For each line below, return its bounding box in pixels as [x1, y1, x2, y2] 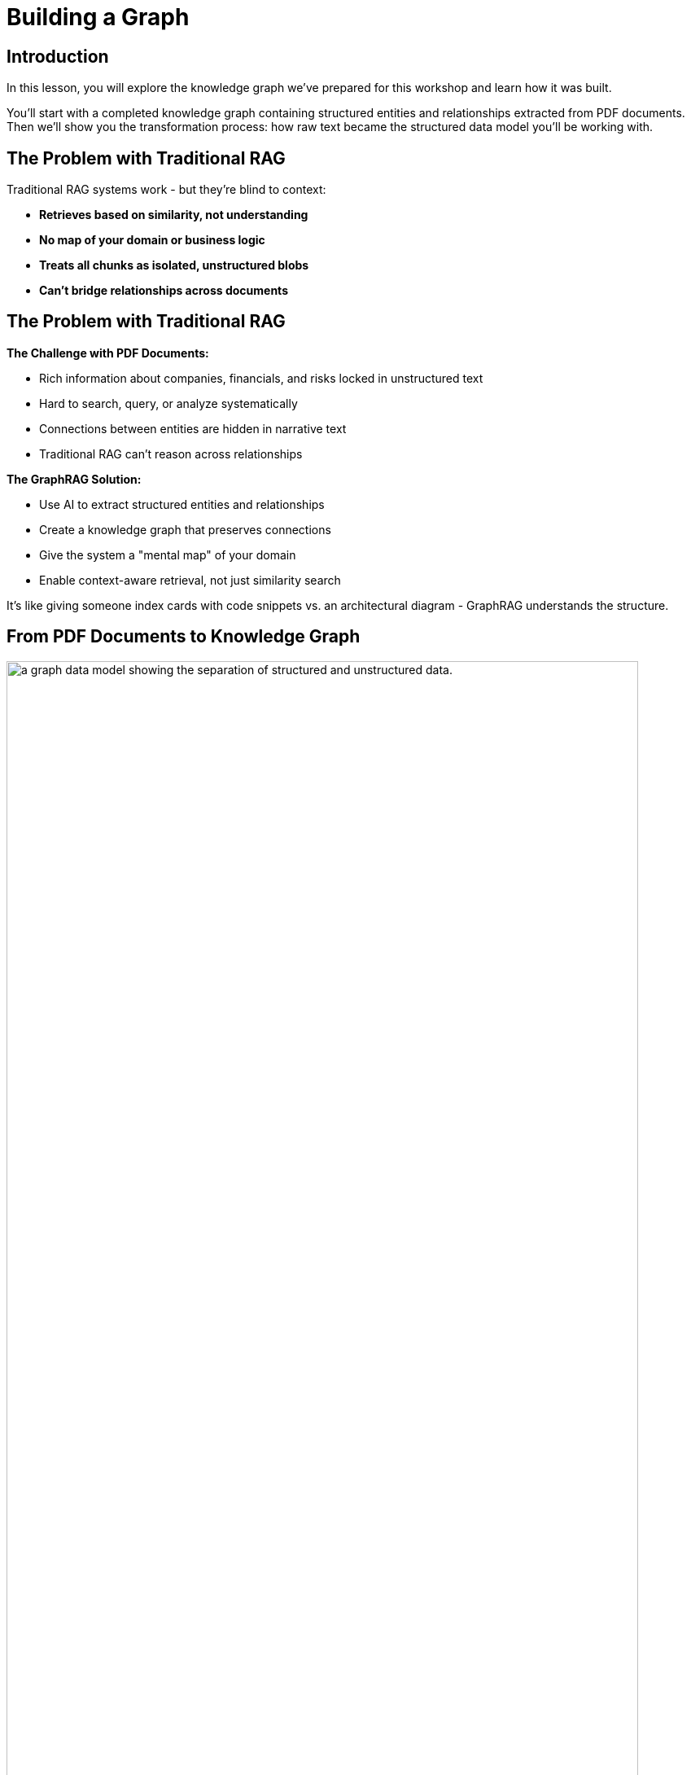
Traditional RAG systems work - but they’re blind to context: [7, 182, 326, 197]
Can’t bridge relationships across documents [39, 283, 288, 298]
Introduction [7, 46, 109, 67]
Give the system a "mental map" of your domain [39, 547, 296, 562]
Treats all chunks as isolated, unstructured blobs [39, 258, 309, 273]
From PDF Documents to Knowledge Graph [7, 626, 361, 647]
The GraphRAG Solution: [7, 471, 142, 486]
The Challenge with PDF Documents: [7, 345, 209, 360]
